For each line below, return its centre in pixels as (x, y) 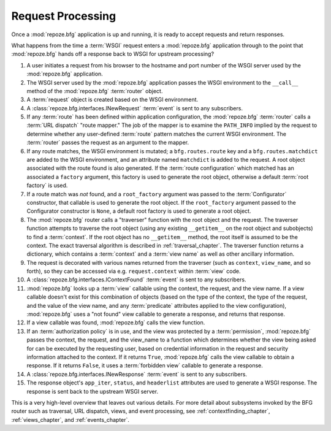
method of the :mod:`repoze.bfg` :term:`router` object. (95, 91)
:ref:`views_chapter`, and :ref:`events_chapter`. (70, 419)
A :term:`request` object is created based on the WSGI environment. (112, 100)
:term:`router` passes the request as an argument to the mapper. (108, 143)
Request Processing (64, 16)
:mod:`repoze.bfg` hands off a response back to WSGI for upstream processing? (113, 54)
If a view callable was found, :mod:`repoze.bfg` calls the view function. (116, 322)
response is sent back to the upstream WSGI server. (93, 391)
